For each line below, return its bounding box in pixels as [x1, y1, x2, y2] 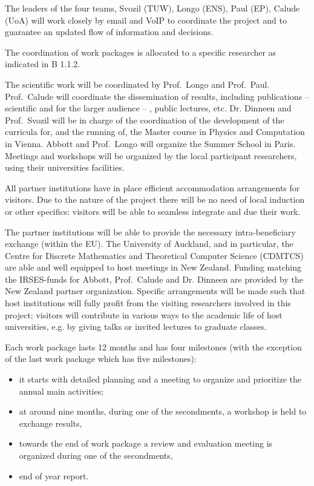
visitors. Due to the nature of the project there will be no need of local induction [5, 193, 305, 206]
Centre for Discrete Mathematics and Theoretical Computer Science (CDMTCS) [5, 249, 304, 261]
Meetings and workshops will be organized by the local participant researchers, [5, 149, 297, 162]
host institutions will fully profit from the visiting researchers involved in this [5, 297, 291, 309]
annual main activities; [19, 384, 104, 397]
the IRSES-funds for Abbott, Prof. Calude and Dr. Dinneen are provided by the [5, 272, 303, 285]
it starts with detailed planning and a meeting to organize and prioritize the [19, 373, 302, 386]
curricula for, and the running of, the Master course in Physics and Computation [5, 125, 305, 138]
